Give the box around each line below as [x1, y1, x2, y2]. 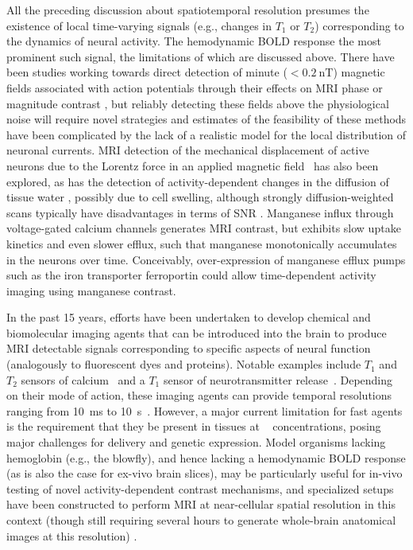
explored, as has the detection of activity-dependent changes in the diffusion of [6, 173, 389, 189]
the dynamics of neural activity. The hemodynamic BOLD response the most [6, 33, 381, 49]
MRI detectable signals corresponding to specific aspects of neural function [6, 340, 371, 357]
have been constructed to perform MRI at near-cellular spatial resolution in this [6, 496, 396, 513]
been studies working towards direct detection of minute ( [6, 64, 288, 80]
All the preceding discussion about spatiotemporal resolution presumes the [6, 2, 369, 18]
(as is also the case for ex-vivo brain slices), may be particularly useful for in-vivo [6, 465, 403, 482]
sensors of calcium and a [21, 371, 145, 388]
